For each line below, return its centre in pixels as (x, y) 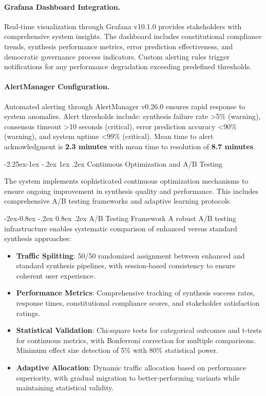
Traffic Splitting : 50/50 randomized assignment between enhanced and (130, 255)
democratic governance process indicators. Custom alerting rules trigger (117, 56)
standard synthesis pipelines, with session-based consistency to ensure (126, 265)
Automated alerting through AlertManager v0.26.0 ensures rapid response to (125, 106)
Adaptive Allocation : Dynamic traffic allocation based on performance (131, 368)
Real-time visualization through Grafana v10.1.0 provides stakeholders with (123, 26)
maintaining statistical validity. (65, 388)
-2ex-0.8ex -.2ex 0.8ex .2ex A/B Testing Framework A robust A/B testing (120, 218)
